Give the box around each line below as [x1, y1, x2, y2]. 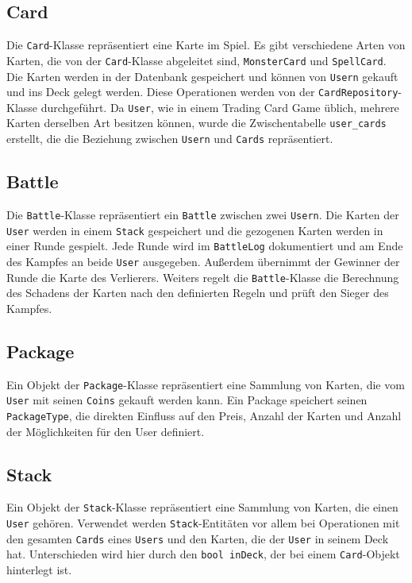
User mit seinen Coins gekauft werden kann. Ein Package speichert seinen [6, 392, 368, 408]
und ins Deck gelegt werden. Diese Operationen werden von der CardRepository [6, 83, 399, 100]
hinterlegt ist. [6, 562, 72, 578]
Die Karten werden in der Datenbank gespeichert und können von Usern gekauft [6, 68, 399, 84]
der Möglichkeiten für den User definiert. [6, 423, 205, 439]
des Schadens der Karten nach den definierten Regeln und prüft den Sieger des [6, 284, 389, 301]
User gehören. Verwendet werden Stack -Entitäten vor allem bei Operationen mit [6, 515, 400, 531]
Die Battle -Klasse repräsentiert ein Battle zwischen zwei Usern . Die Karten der [6, 207, 399, 222]
